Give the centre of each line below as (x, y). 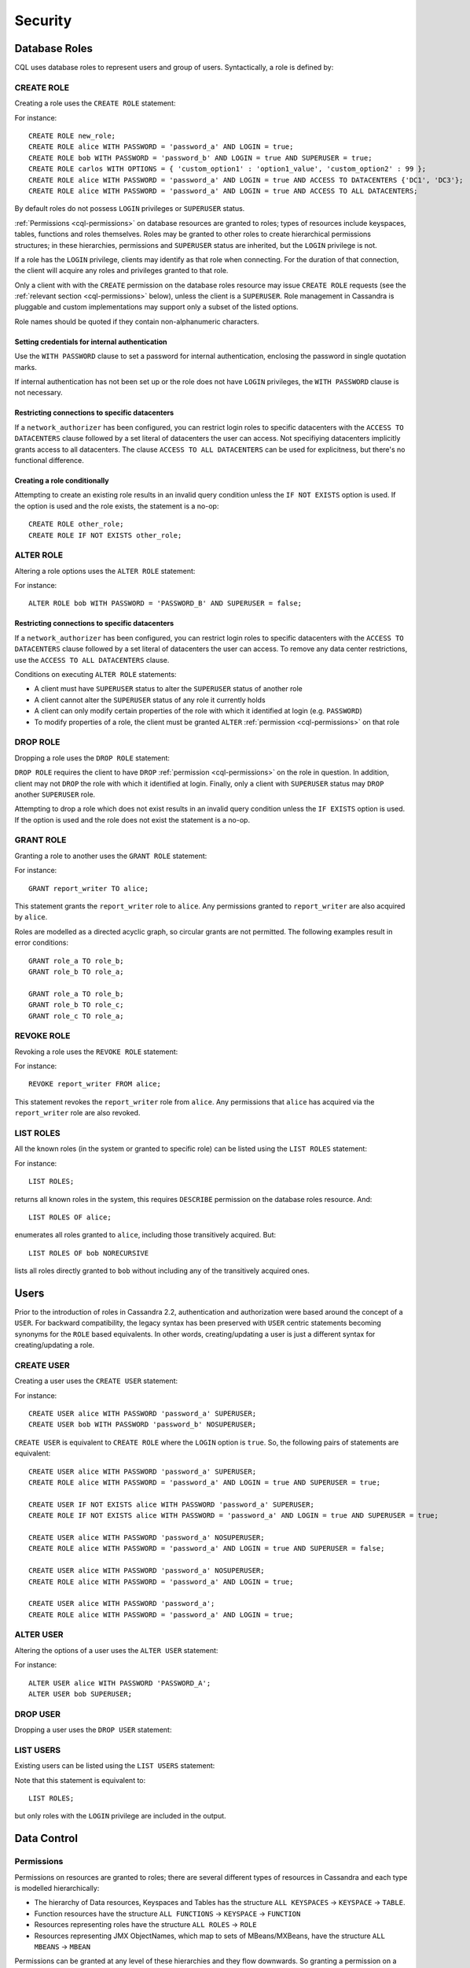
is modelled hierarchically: (57, 1888)
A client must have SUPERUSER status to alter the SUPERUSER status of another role (168, 689)
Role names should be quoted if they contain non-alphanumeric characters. (137, 321)
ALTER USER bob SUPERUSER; (81, 1694)
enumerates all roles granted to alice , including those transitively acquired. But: (145, 1235)
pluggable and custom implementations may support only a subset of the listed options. (156, 307)
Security (43, 20)
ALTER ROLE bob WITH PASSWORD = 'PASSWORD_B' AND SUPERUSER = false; (165, 603)
